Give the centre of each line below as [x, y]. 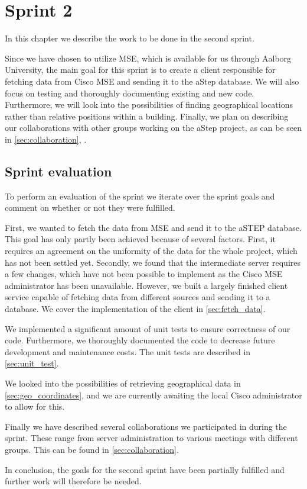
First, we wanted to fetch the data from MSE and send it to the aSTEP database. [153, 227]
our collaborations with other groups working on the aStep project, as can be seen [153, 128]
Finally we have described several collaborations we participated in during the [146, 426]
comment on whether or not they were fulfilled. [90, 207]
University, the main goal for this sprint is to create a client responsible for [140, 70]
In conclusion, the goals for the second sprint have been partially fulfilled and [145, 469]
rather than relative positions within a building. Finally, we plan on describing [147, 116]
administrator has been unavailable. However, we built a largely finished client [146, 285]
